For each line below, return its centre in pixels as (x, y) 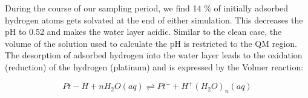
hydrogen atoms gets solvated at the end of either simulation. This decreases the (154, 20)
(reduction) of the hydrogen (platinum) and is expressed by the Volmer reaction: (154, 66)
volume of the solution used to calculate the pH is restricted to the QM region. (151, 43)
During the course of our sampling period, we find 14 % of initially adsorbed (147, 8)
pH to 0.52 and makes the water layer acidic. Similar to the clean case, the (143, 32)
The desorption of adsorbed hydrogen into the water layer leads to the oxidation (154, 55)
